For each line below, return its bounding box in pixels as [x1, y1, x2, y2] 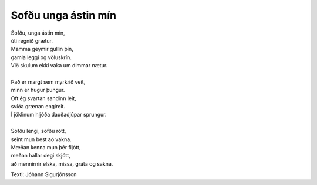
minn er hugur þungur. [11, 87, 65, 94]
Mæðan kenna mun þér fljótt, [11, 144, 81, 151]
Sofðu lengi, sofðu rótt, [11, 128, 66, 135]
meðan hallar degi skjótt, [11, 152, 70, 159]
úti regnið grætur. [11, 37, 53, 44]
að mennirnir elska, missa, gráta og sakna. [11, 160, 113, 167]
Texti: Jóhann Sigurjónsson [11, 171, 77, 178]
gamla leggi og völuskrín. [11, 53, 72, 61]
